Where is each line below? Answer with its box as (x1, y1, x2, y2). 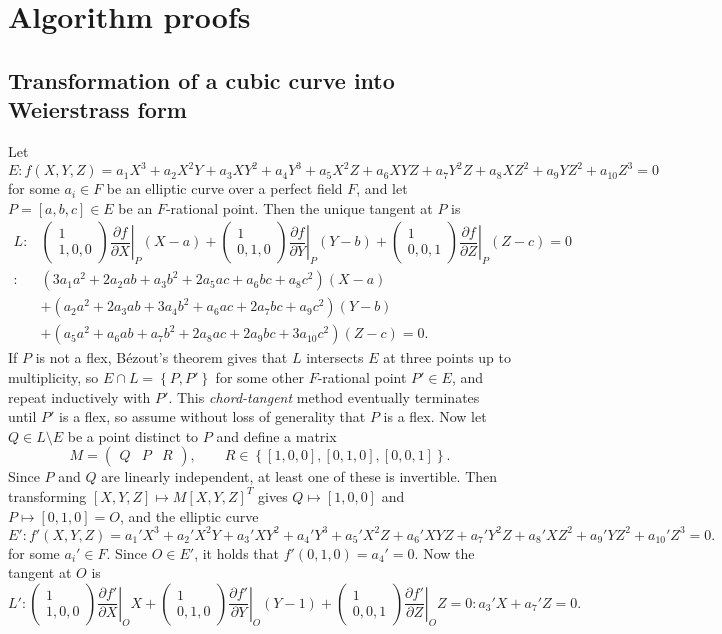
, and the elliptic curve (119, 505, 259, 526)
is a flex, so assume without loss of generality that (59, 406, 366, 427)
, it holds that (194, 542, 280, 563)
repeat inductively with (8, 386, 151, 407)
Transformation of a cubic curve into (8, 64, 395, 95)
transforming (8, 485, 87, 506)
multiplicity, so (8, 366, 99, 387)
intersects (306, 347, 364, 368)
